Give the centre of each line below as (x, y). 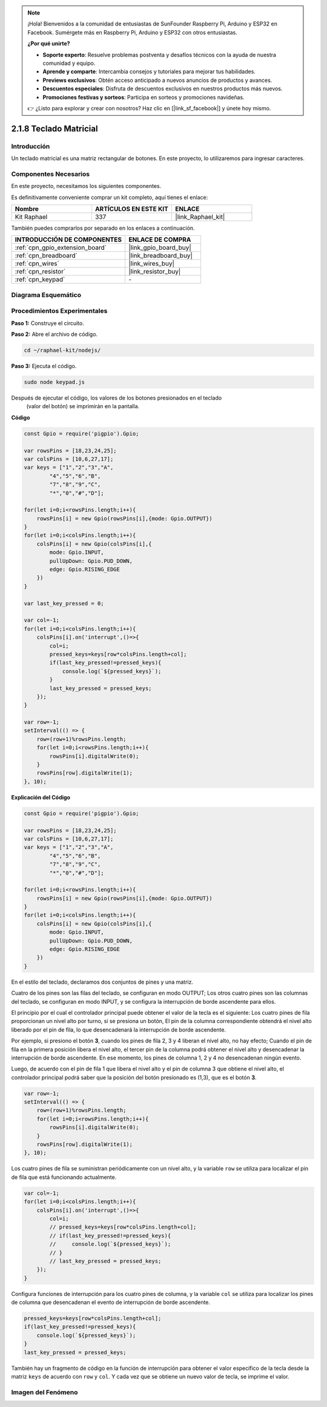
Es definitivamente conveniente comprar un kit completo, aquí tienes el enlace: (110, 197)
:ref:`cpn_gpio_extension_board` (61, 247)
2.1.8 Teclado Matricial (54, 128)
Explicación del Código (41, 797)
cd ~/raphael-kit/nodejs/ (62, 351)
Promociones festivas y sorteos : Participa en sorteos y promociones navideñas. (144, 97)
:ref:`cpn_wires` (37, 264)
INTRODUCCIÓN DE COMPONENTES (68, 240)
